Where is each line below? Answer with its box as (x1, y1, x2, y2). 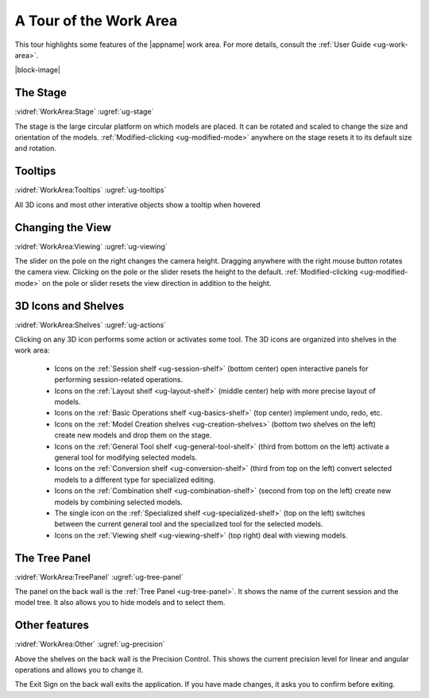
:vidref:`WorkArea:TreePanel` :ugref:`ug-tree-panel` (14, 572, 184, 581)
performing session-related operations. (54, 375, 184, 384)
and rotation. (14, 144, 57, 153)
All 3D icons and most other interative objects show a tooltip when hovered (14, 199, 261, 210)
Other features (14, 619, 89, 632)
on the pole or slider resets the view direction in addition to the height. (42, 278, 272, 287)
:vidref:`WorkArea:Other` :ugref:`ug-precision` (14, 639, 166, 649)
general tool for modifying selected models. (54, 453, 198, 462)
